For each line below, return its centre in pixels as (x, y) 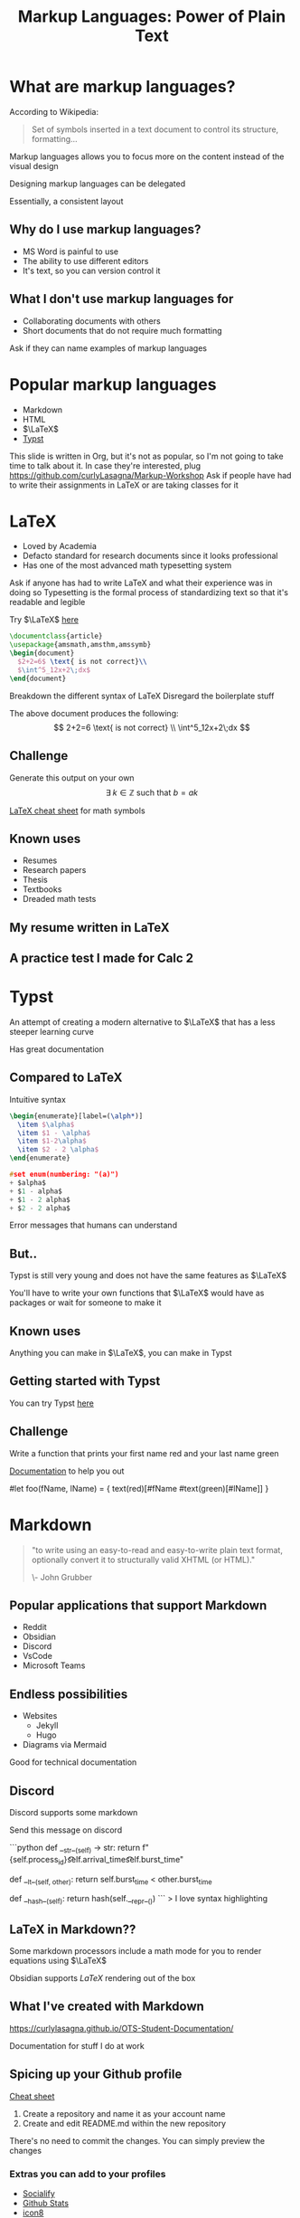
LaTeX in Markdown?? (73, 1929)
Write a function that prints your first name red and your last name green (144, 1453)
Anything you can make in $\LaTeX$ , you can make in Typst (121, 1353)
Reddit (34, 1627)
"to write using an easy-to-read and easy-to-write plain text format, (157, 1550)
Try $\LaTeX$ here (44, 620)
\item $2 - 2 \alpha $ (58, 1150)
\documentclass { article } (56, 636)
